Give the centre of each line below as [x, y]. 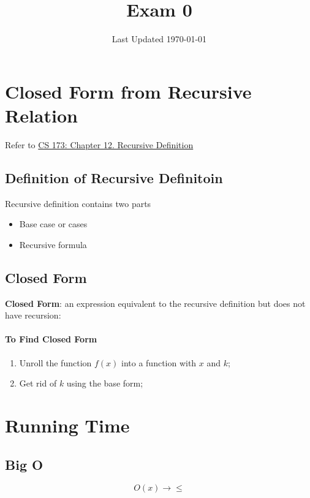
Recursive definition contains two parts [78, 203]
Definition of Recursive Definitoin [114, 177]
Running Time [67, 425]
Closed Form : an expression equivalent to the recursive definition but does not [155, 303]
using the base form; [105, 383]
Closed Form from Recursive [128, 91]
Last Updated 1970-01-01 [159, 39]
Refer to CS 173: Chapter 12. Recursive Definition [99, 144]
